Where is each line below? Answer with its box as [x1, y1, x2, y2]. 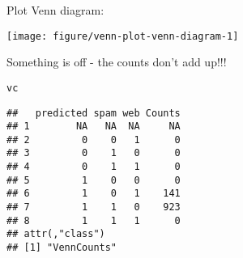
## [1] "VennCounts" [6, 242, 117, 254]
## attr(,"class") [6, 228, 105, 240]
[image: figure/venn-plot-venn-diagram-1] [6, 30, 239, 42]
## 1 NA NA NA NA [6, 121, 181, 133]
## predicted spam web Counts [6, 107, 181, 119]
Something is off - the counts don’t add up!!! [6, 53, 227, 70]
